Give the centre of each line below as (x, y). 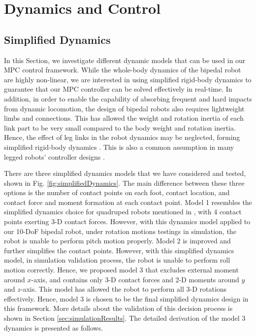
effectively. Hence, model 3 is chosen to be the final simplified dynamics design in (126, 298)
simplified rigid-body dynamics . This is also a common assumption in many (119, 147)
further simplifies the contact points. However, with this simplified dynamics (119, 250)
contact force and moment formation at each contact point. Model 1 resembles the (128, 202)
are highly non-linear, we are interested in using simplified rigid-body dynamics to (128, 79)
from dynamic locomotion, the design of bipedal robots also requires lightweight (124, 108)
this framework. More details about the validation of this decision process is (118, 308)
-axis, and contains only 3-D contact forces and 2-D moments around (135, 279)
